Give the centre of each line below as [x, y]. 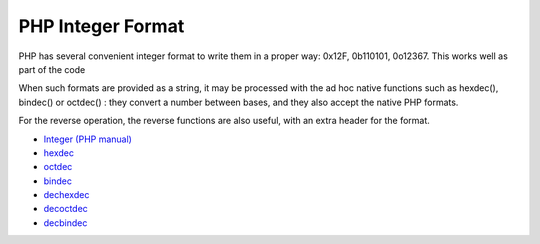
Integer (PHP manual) [87, 139]
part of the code [52, 69]
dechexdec [66, 195]
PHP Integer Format [101, 26]
